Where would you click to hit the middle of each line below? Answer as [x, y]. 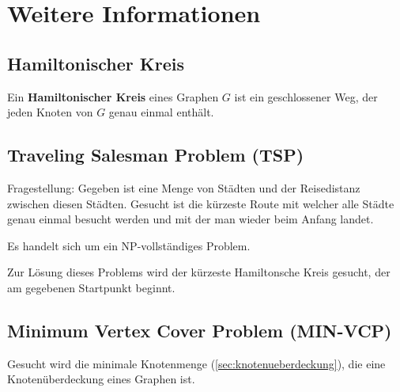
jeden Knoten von [50, 112]
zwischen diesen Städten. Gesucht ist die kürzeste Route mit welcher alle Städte [201, 203]
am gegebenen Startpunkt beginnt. [91, 287]
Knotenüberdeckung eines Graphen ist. [101, 379]
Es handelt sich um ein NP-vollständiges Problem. [129, 245]
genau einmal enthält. [161, 112]
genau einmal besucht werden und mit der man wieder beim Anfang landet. [191, 219]
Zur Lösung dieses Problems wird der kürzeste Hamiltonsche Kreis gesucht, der [199, 272]
